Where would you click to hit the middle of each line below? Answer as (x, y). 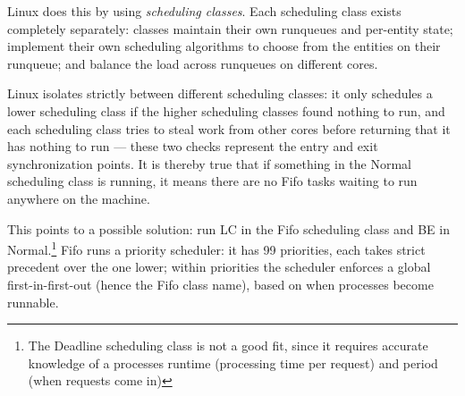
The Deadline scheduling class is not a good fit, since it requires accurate (228, 345)
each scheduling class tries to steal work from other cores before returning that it (229, 128)
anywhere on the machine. (79, 198)
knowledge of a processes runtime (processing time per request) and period (233, 362)
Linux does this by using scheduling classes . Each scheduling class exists (204, 11)
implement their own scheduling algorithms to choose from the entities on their (224, 46)
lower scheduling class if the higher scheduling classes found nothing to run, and (226, 110)
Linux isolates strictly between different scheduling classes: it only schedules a (220, 93)
